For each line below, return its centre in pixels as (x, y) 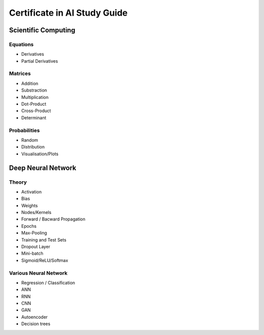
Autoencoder (34, 317)
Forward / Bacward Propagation (53, 219)
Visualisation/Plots (40, 154)
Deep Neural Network (43, 168)
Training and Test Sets (44, 239)
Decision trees (36, 324)
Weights (30, 205)
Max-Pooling (34, 233)
